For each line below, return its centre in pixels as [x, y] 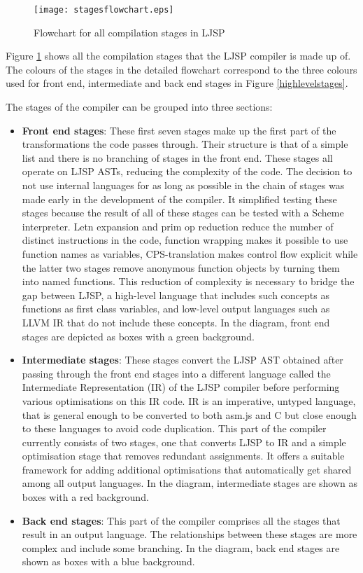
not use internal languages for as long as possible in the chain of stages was [183, 185]
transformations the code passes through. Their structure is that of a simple [185, 144]
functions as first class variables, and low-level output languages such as [176, 309]
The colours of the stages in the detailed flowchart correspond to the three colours [181, 69]
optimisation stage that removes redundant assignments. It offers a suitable [183, 456]
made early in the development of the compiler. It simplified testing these [179, 199]
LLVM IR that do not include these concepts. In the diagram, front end [176, 322]
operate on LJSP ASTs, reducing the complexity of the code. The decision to [187, 171]
